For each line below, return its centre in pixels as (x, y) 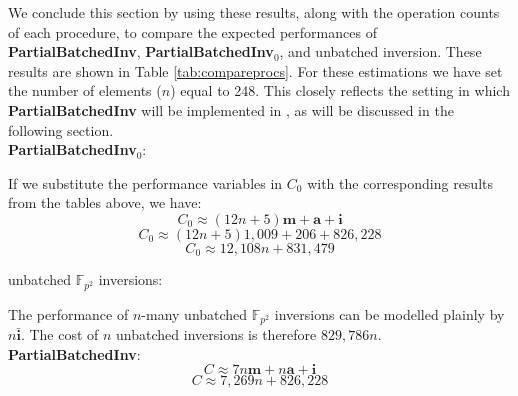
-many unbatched (194, 313)
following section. (61, 129)
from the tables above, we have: (105, 202)
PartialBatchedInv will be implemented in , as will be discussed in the (231, 109)
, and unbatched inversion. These (380, 51)
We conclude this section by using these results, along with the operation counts (254, 12)
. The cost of (59, 334)
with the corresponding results (400, 182)
